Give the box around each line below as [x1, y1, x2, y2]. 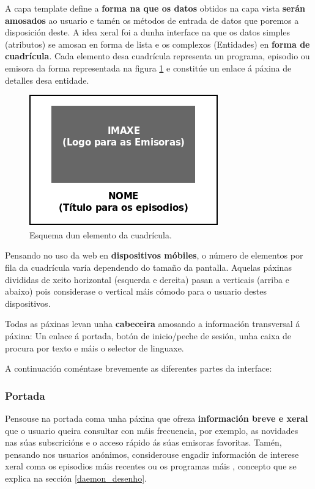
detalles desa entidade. [5, 73, 89, 86]
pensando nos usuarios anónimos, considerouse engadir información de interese [5, 447, 299, 460]
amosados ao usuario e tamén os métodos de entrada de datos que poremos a [5, 13, 299, 26]
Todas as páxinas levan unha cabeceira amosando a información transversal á [5, 317, 300, 330]
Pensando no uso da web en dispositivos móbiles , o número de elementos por [5, 249, 303, 262]
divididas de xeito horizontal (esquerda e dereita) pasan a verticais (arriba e [5, 273, 289, 285]
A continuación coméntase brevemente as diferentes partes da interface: [5, 362, 272, 375]
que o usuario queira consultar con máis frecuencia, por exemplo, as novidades [5, 424, 298, 436]
